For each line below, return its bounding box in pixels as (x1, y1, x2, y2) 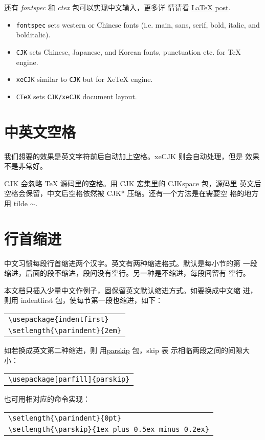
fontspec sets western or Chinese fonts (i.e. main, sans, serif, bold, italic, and (16, 19, 260, 30)
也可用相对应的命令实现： (4, 393, 90, 404)
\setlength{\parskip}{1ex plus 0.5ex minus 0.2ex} (8, 425, 209, 433)
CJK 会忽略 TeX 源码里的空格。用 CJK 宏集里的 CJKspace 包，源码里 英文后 (4, 178, 261, 188)
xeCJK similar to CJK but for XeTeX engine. (16, 74, 153, 84)
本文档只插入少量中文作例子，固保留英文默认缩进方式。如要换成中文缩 (4, 284, 240, 295)
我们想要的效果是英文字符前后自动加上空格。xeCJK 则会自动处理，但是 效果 (4, 150, 260, 161)
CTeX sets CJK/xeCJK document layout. (16, 91, 137, 101)
